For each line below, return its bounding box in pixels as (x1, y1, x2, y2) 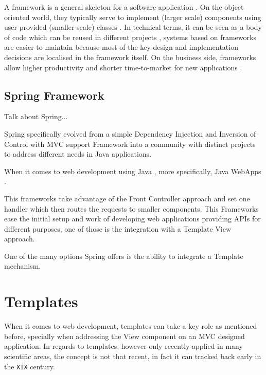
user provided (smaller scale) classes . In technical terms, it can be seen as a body (4, 22, 262, 32)
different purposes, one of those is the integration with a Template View (4, 223, 232, 234)
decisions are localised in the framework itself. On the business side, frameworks (4, 51, 256, 62)
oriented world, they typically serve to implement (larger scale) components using (4, 11, 261, 22)
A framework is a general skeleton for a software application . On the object (4, 2, 244, 12)
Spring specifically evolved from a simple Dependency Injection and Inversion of (4, 128, 256, 139)
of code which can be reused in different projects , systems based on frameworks (4, 31, 256, 42)
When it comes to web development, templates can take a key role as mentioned (4, 321, 257, 331)
